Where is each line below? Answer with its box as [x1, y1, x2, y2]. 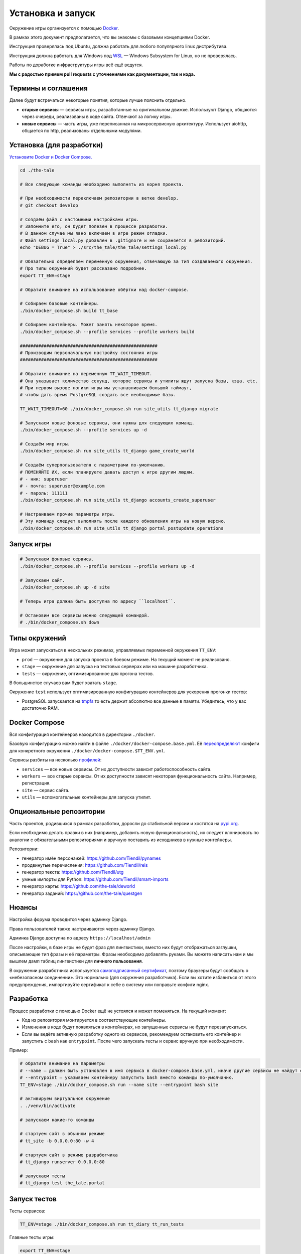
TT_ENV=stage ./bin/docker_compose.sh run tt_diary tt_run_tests [20, 1221, 184, 1227]
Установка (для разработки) [9, 140, 103, 149]
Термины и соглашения [9, 84, 88, 93]
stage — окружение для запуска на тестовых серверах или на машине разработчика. [22, 664, 208, 670]
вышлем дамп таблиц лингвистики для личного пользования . [9, 958, 143, 964]
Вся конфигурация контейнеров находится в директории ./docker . [9, 731, 156, 737]
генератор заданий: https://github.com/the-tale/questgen [22, 890, 142, 896]
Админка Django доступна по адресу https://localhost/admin [9, 935, 151, 941]
